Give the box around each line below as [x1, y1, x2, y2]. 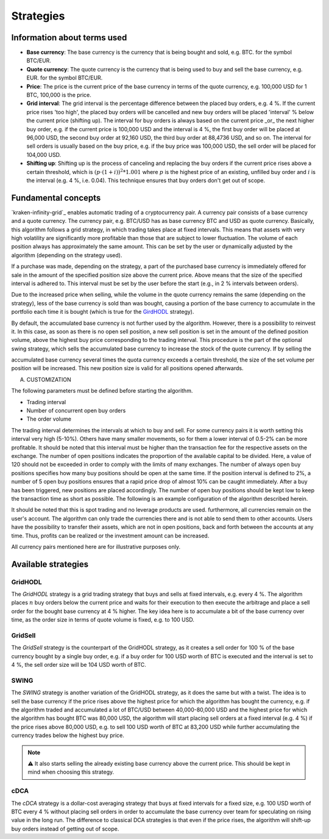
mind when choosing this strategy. [27, 768, 115, 775]
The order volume [26, 415, 71, 423]
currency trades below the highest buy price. [11, 732, 124, 739]
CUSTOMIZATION [26, 376, 71, 383]
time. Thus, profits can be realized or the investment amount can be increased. [11, 532, 210, 539]
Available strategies [11, 559, 88, 569]
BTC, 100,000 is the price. [26, 92, 91, 99]
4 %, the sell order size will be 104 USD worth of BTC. [11, 661, 146, 669]
